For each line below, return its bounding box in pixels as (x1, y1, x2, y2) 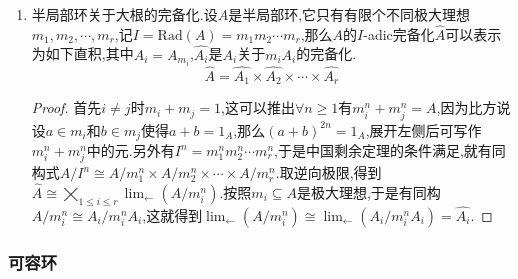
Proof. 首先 (31, 97, 102, 118)
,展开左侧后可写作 (365, 119, 482, 140)
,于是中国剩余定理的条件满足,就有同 (274, 140, 506, 160)
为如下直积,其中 (31, 43, 134, 64)
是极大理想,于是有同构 (296, 181, 441, 202)
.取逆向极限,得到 (275, 162, 382, 183)
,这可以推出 (221, 97, 295, 118)
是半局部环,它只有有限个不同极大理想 (228, 4, 471, 24)
